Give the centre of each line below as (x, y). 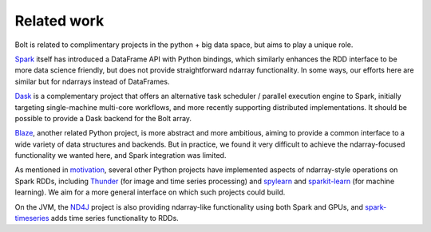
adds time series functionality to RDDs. (115, 218)
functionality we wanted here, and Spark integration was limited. (121, 155)
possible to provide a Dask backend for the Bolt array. (103, 118)
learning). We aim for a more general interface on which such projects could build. (150, 192)
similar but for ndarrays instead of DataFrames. (92, 81)
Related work (59, 21)
